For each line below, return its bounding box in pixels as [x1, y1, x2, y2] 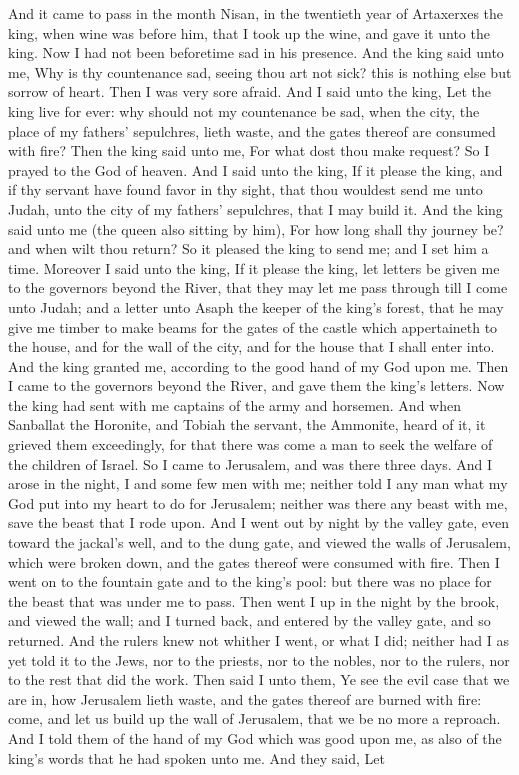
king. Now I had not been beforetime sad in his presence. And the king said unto [8, 42, 504, 63]
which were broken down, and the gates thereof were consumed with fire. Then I [8, 551, 500, 572]
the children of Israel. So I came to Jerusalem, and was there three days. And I [8, 453, 493, 474]
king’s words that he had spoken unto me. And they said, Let [8, 747, 385, 768]
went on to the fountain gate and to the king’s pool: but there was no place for [8, 571, 492, 592]
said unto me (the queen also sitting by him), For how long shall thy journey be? [8, 218, 504, 239]
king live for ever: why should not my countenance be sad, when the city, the [8, 100, 480, 121]
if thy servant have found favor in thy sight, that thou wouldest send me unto [8, 179, 483, 200]
